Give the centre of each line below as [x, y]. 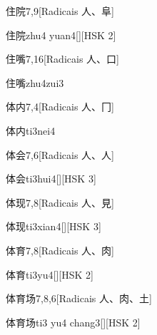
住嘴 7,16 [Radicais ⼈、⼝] [62, 59]
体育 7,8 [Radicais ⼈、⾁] [60, 250]
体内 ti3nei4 [31, 130]
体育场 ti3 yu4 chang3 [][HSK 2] [73, 322]
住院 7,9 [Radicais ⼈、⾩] [60, 11]
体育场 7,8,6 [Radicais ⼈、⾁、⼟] [79, 298]
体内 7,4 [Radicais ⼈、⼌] [60, 107]
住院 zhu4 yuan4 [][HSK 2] [61, 35]
